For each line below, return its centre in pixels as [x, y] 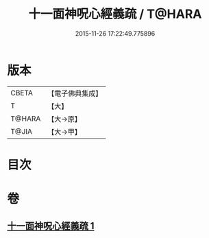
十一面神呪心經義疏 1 [51, 226]
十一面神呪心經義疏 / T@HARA [115, 14]
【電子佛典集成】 [75, 93]
